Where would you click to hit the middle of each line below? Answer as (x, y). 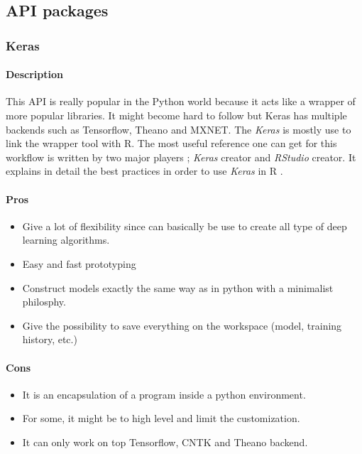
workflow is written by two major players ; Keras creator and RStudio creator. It (181, 157)
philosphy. (44, 302)
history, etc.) (50, 339)
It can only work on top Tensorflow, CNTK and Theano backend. (165, 442)
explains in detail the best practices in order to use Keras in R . (144, 171)
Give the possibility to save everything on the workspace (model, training (182, 325)
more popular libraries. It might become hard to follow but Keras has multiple (176, 115)
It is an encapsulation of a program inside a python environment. (164, 394)
